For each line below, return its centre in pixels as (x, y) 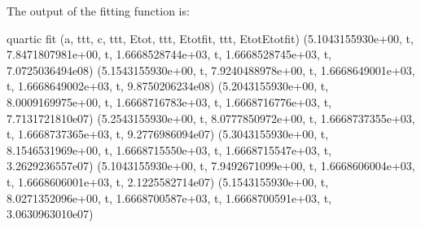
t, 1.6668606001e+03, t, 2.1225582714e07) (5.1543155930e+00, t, (168, 181)
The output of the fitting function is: (98, 11)
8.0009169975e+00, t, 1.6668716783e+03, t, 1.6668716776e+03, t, (169, 101)
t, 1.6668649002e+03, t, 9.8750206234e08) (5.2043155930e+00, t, (168, 86)
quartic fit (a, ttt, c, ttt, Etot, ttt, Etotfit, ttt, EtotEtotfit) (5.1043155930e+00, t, (210, 38)
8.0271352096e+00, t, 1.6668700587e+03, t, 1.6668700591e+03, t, (169, 197)
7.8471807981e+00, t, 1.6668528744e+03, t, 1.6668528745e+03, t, (169, 54)
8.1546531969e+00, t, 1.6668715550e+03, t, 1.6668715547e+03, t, (169, 149)
